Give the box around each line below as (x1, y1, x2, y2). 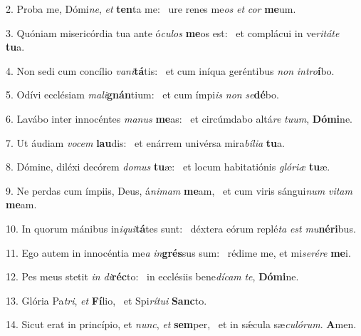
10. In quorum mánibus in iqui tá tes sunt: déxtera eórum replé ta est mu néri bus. (6, 220, 356, 235)
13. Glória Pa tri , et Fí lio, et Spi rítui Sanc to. (6, 292, 207, 307)
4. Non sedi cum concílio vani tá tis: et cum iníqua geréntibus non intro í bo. (6, 63, 335, 78)
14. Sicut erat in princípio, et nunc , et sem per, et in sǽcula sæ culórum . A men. (6, 317, 357, 332)
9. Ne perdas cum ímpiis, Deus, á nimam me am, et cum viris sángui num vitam (6, 183, 352, 198)
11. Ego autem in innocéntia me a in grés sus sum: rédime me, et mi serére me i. (6, 245, 351, 260)
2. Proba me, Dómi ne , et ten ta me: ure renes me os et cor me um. (6, 1, 296, 16)
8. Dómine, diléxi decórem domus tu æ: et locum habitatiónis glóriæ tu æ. (6, 159, 330, 174)
